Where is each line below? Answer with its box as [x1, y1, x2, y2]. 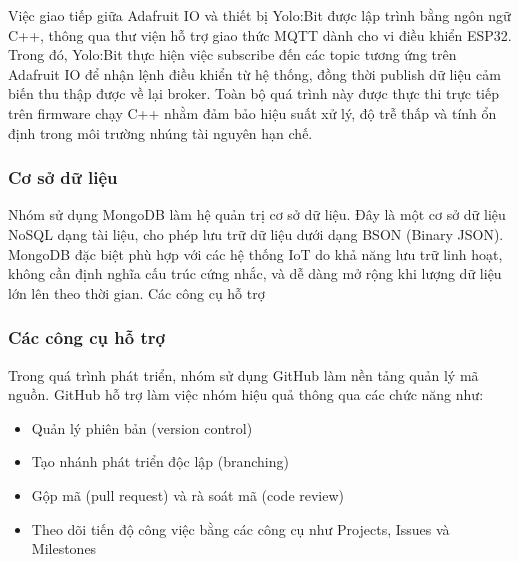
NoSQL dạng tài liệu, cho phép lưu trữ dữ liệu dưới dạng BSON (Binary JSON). [8, 223, 504, 244]
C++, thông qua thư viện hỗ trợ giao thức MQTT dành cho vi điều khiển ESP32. [8, 24, 512, 45]
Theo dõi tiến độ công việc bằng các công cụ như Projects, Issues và [31, 518, 450, 539]
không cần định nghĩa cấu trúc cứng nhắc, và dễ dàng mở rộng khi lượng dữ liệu [8, 263, 502, 284]
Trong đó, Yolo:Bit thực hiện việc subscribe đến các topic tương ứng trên [8, 44, 457, 65]
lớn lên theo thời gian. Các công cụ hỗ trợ [8, 282, 265, 303]
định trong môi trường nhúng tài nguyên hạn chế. [8, 122, 313, 143]
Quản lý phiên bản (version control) [31, 417, 253, 438]
